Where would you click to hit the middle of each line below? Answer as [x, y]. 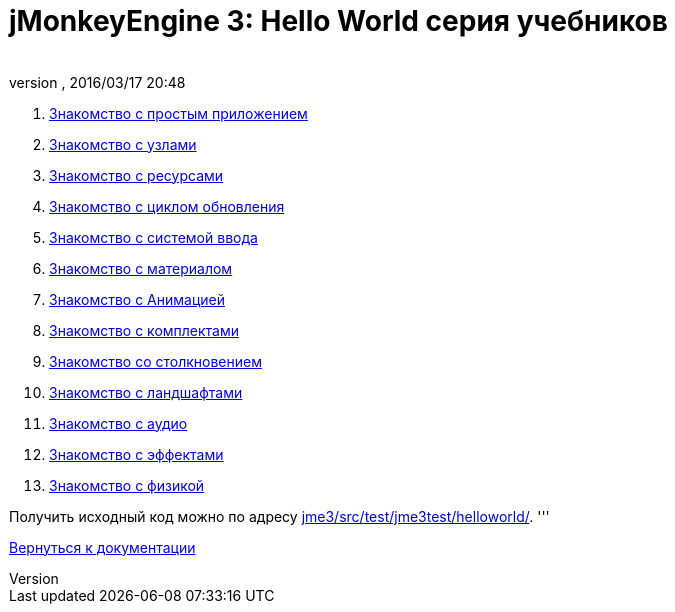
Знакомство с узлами [123, 144]
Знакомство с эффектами [136, 454]
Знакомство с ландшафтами [146, 392]
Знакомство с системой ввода [153, 237]
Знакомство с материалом [141, 268]
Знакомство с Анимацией [137, 299]
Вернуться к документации [102, 547]
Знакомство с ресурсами [136, 175]
